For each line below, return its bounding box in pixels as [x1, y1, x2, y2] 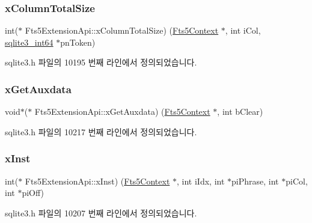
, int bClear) [217, 105, 263, 118]
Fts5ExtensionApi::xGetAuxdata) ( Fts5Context [34, 105, 210, 118]
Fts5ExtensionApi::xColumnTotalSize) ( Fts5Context [25, 24, 219, 37]
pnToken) [60, 35, 96, 48]
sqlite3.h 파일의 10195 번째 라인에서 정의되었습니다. [5, 56, 197, 69]
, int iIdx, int [177, 174, 225, 187]
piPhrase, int [231, 174, 279, 187]
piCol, [286, 174, 308, 187]
